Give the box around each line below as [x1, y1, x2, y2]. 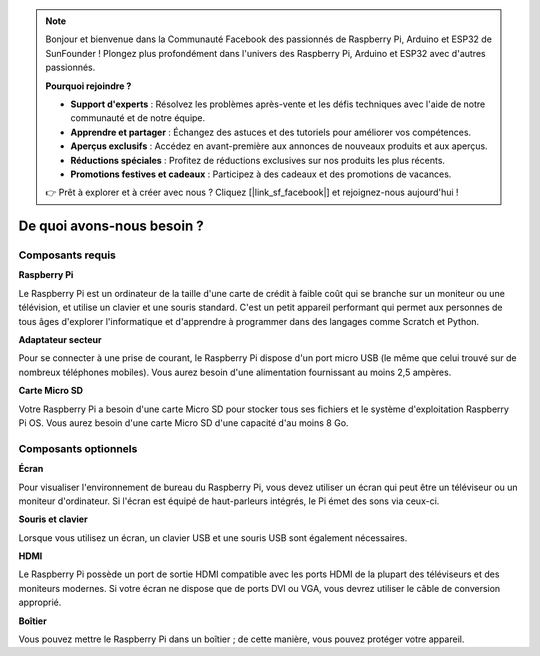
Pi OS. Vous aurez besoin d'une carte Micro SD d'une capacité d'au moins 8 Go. [18, 416, 349, 429]
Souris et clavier [18, 513, 89, 525]
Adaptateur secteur [18, 334, 102, 346]
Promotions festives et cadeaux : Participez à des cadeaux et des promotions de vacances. [70, 168, 452, 180]
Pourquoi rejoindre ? [45, 80, 132, 92]
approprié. [18, 596, 62, 609]
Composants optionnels [18, 441, 138, 455]
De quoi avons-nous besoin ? [18, 218, 204, 235]
